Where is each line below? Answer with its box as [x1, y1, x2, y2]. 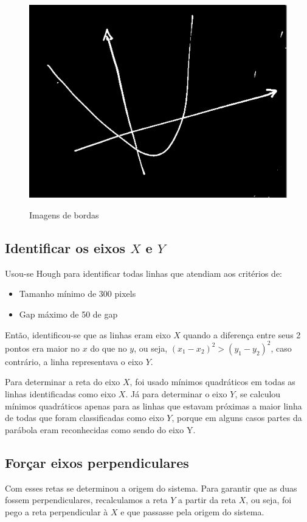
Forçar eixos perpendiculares [5, 453, 189, 472]
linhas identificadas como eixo [5, 387, 116, 400]
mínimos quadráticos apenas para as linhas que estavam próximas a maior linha [5, 399, 302, 412]
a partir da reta [178, 493, 236, 506]
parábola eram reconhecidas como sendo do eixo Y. [5, 423, 196, 436]
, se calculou [235, 387, 281, 400]
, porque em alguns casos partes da [171, 411, 302, 424]
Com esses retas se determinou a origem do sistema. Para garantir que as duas [5, 481, 297, 494]
